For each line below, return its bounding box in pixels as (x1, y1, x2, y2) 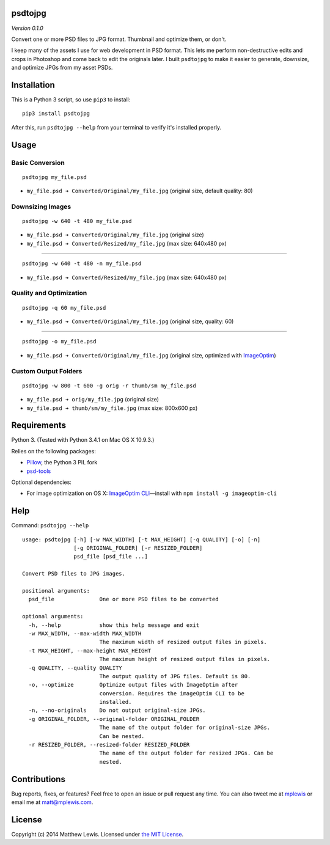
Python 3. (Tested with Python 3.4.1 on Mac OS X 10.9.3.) (11, 436, 155, 444)
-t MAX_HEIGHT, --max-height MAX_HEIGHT (28, 647, 152, 654)
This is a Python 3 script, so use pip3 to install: (11, 95, 131, 103)
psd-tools (26, 467, 51, 475)
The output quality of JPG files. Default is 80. (99, 673, 251, 679)
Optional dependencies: (11, 478, 71, 486)
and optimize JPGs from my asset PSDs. (11, 64, 113, 71)
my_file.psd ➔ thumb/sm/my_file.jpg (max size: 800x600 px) (26, 404, 198, 412)
